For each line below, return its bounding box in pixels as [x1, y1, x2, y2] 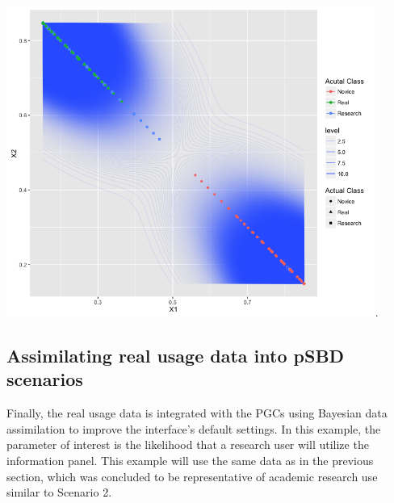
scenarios [6, 367, 83, 392]
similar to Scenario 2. [6, 484, 112, 501]
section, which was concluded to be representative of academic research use [6, 467, 378, 484]
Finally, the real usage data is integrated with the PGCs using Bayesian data [6, 404, 388, 421]
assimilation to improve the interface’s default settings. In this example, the [6, 420, 381, 437]
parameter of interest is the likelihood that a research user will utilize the [6, 436, 369, 453]
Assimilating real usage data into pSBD [6, 342, 345, 367]
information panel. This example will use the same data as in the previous [6, 451, 374, 468]
